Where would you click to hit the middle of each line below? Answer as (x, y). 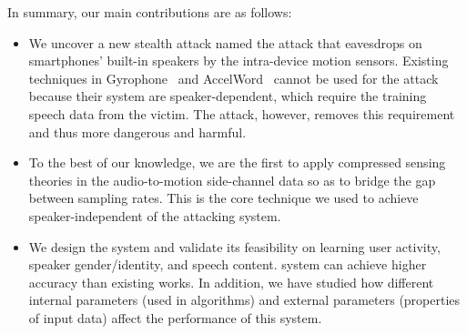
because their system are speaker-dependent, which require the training (228, 96)
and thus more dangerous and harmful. (137, 132)
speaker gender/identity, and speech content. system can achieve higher (228, 264)
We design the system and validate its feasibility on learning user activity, (234, 246)
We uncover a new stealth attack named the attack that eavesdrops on (225, 42)
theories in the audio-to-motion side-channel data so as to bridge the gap (232, 180)
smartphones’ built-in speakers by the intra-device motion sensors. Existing (239, 61)
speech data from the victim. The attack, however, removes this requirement (242, 113)
